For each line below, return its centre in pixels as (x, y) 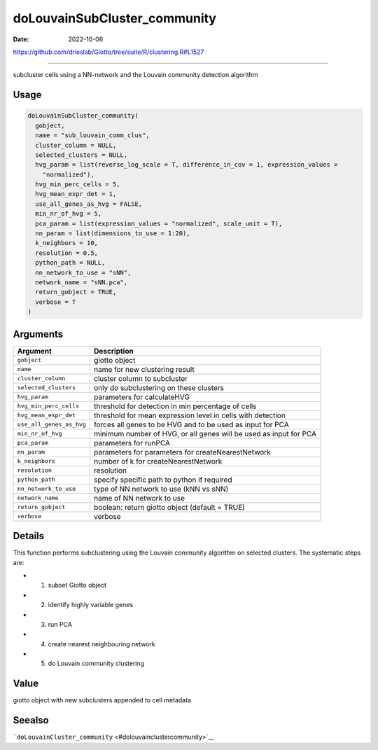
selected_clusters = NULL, (82, 155)
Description (114, 351)
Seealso (31, 720)
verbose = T (56, 302)
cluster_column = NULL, (76, 145)
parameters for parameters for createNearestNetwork (182, 452)
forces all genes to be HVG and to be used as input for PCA (191, 424)
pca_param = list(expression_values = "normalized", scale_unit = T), (159, 223)
